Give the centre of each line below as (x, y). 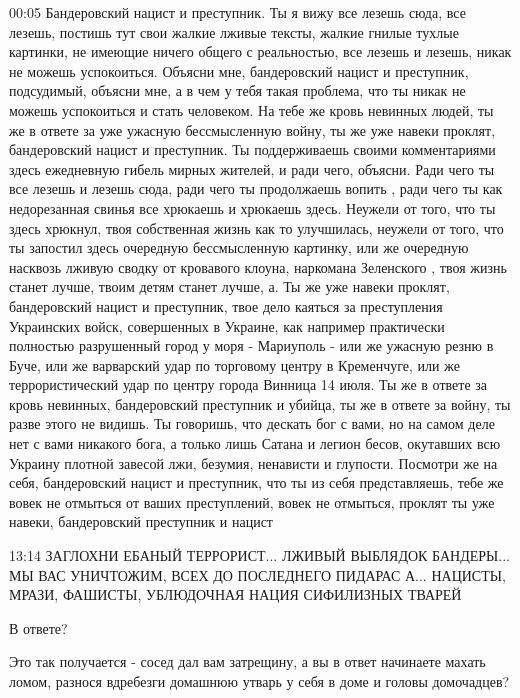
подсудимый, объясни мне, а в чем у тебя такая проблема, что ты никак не (237, 90)
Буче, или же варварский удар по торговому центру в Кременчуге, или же (234, 364)
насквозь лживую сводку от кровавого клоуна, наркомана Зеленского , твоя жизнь (258, 266)
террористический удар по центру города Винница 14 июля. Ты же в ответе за (248, 384)
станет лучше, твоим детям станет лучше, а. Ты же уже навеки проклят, (229, 286)
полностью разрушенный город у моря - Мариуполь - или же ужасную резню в (251, 345)
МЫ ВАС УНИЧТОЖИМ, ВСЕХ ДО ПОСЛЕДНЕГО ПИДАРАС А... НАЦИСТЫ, (257, 574)
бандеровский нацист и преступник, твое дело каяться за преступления (226, 305)
